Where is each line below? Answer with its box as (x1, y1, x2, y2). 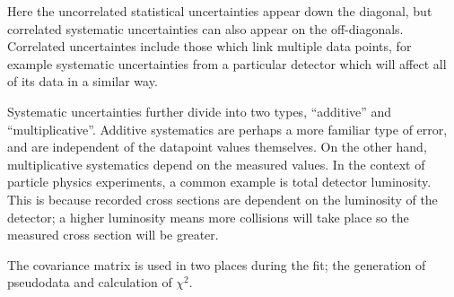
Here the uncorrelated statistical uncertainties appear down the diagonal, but (7, 2, 432, 20)
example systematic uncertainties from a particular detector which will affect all (7, 54, 447, 73)
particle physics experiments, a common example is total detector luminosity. (7, 172, 432, 191)
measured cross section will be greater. (7, 225, 219, 244)
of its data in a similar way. (7, 72, 158, 91)
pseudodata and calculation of (7, 273, 172, 292)
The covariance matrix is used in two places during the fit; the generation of (7, 255, 426, 274)
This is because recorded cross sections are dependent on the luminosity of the (7, 189, 438, 208)
